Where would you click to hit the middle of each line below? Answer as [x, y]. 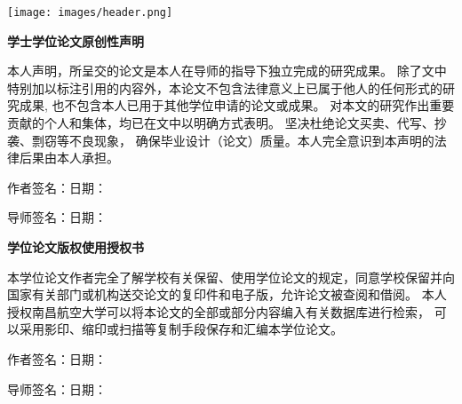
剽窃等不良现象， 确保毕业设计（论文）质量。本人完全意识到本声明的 [233, 140]
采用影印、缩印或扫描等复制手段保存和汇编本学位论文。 [181, 329]
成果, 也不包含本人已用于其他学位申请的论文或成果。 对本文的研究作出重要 [237, 105]
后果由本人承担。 [69, 158]
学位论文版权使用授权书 [76, 247]
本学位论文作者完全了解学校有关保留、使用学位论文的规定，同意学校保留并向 [231, 277]
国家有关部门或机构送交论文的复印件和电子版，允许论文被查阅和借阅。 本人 [227, 294]
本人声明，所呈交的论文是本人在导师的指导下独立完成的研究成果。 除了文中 [227, 71]
